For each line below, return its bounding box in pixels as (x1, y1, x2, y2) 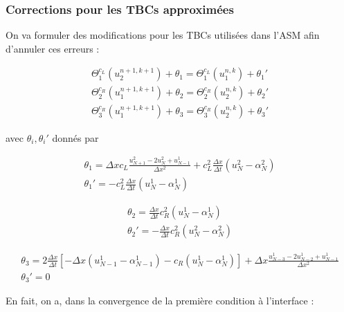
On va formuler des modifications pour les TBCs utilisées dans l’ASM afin (6, 28, 320, 42)
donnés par (52, 130, 99, 145)
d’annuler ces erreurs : (6, 41, 100, 55)
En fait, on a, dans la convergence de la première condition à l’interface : (6, 293, 314, 308)
